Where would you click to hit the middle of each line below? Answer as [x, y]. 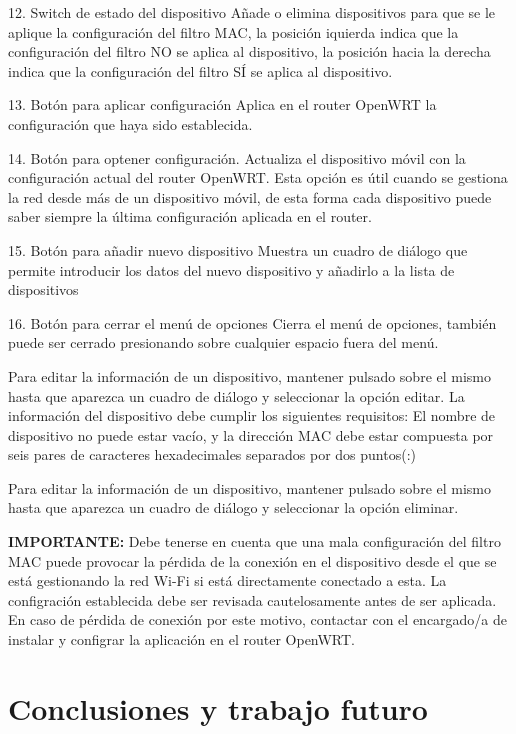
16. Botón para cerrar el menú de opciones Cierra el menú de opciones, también [252, 322]
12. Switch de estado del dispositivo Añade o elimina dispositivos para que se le [252, 12]
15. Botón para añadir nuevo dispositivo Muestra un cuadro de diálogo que [238, 249]
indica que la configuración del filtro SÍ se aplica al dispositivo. [200, 70]
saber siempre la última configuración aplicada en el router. [190, 216]
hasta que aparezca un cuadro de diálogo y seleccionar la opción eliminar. [233, 507]
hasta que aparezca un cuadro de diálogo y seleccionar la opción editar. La [236, 395]
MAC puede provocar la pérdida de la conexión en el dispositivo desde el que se [252, 560]
